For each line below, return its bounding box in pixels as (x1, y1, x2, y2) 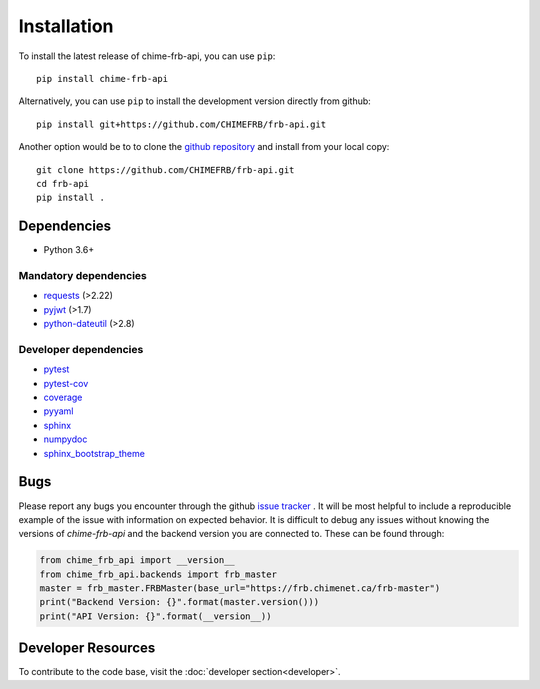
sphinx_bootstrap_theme (43, 447, 145, 459)
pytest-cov (43, 377, 89, 389)
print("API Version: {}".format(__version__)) (39, 610, 272, 622)
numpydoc (43, 433, 88, 445)
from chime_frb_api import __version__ (39, 555, 235, 566)
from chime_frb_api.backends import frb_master (39, 568, 277, 580)
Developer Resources (18, 640, 156, 657)
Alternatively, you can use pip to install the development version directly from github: (18, 95, 372, 107)
